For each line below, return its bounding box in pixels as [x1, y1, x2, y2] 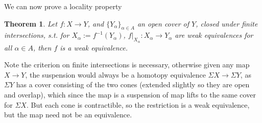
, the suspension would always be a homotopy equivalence [25, 69, 206, 80]
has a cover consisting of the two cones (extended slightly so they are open [16, 79, 250, 90]
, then [33, 42, 52, 53]
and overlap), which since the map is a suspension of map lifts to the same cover [4, 89, 256, 100]
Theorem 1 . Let [4, 18, 58, 29]
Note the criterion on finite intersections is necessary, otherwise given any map [4, 59, 250, 70]
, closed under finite [196, 18, 258, 29]
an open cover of [137, 18, 189, 29]
